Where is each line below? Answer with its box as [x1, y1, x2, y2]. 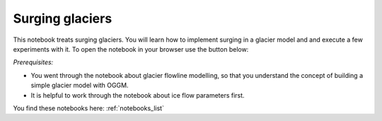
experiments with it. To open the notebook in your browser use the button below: [13, 45, 249, 53]
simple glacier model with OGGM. [30, 81, 129, 90]
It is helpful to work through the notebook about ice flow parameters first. [30, 91, 245, 99]
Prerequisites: [13, 58, 54, 67]
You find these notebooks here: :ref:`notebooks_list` [13, 103, 164, 113]
